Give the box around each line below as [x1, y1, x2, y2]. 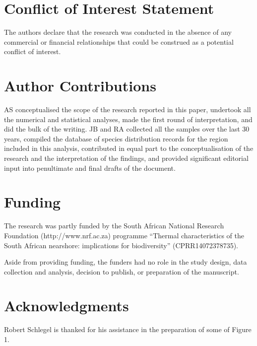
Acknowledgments [4, 295, 129, 316]
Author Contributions [4, 75, 156, 96]
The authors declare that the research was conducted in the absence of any [4, 27, 232, 37]
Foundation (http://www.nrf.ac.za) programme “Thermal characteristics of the [4, 230, 244, 240]
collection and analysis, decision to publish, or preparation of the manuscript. [4, 266, 239, 277]
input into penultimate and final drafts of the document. [4, 162, 176, 173]
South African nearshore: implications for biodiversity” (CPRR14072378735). [4, 240, 239, 250]
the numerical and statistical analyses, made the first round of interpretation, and [4, 114, 253, 124]
